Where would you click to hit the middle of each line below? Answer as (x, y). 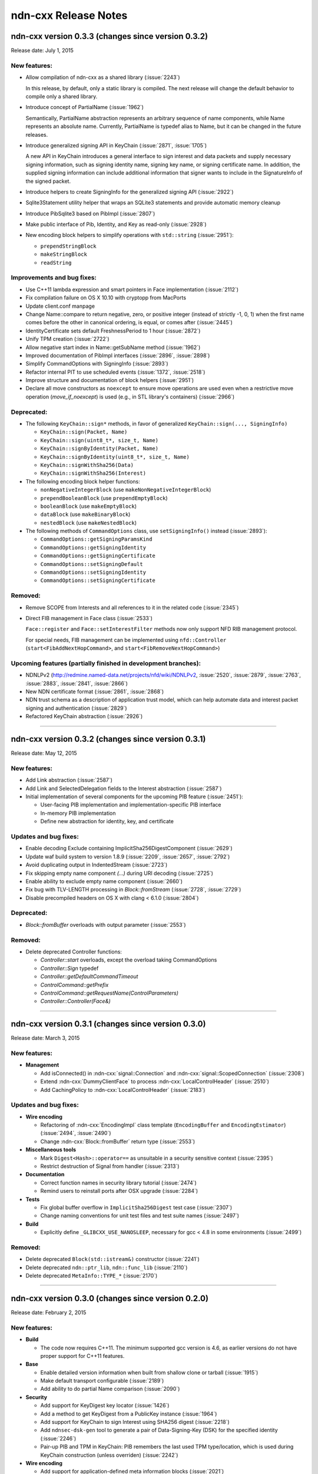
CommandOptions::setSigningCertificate (98, 580)
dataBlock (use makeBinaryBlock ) (85, 514)
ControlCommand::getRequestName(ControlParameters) (110, 993)
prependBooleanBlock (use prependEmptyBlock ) (104, 498)
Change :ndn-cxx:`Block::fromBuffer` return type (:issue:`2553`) (118, 1141)
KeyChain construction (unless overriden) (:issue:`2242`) (109, 1455)
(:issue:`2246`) (58, 1438)
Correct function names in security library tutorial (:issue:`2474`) (118, 1183)
